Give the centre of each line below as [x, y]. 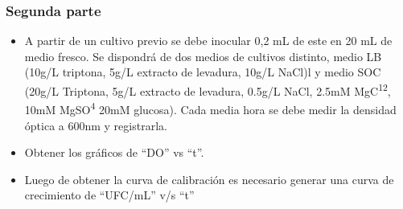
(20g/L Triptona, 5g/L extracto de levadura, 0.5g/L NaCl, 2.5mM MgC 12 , [208, 90]
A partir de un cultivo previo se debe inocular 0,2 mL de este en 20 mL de [208, 41]
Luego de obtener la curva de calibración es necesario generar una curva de [209, 179]
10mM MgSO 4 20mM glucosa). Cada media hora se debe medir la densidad [210, 108]
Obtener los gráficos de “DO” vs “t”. [114, 152]
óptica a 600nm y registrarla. [96, 125]
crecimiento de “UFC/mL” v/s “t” [109, 195]
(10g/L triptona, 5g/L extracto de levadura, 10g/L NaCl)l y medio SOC [203, 72]
